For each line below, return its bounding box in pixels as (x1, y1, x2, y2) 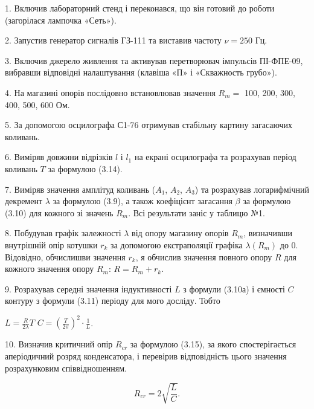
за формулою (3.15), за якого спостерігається (130, 338, 296, 350)
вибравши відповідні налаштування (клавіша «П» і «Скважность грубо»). (5, 66, 277, 79)
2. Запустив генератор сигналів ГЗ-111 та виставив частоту (5, 34, 222, 47)
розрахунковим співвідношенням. (5, 361, 127, 374)
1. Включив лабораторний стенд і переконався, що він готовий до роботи (5, 2, 275, 14)
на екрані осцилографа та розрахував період (134, 150, 296, 163)
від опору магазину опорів (132, 227, 229, 239)
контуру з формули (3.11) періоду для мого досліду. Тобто (5, 294, 220, 307)
